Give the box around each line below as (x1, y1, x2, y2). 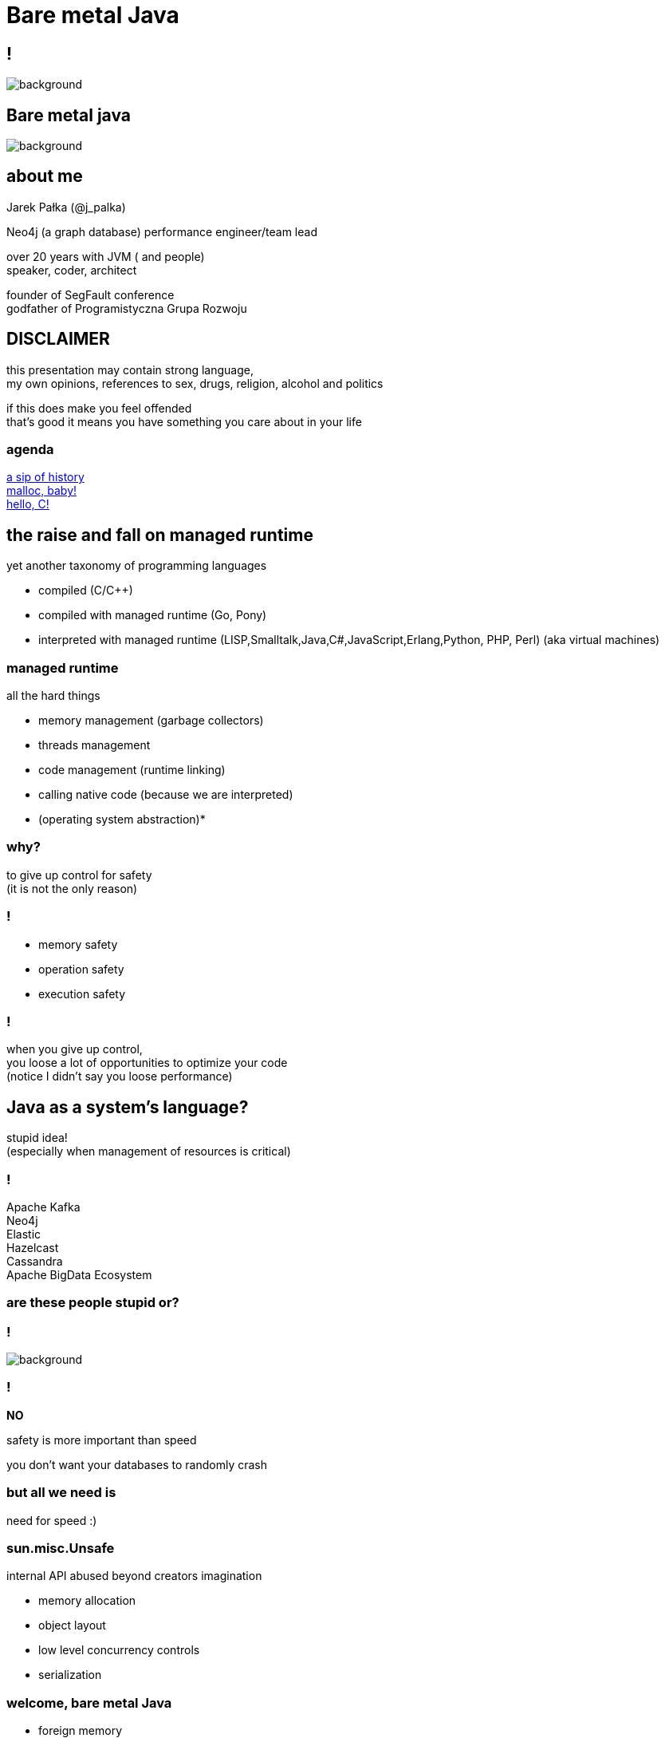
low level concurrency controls (38, 1643, 200, 1657)
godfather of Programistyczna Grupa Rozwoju (6, 301, 247, 315)
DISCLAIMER (6, 329, 110, 350)
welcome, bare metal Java (6, 1694, 172, 1711)
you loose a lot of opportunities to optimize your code (6, 1056, 288, 1070)
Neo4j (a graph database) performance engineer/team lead (6, 224, 317, 239)
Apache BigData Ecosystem (6, 1267, 152, 1282)
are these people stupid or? (6, 1294, 179, 1311)
